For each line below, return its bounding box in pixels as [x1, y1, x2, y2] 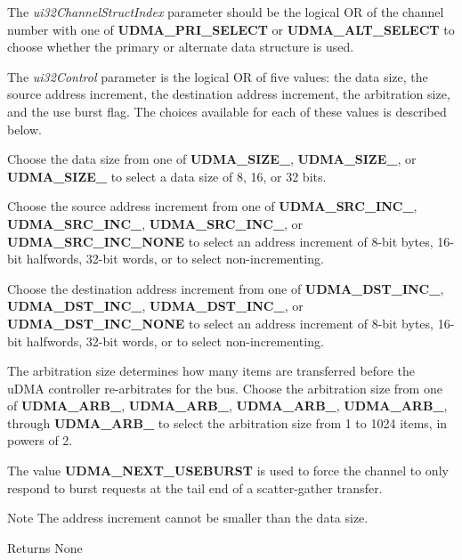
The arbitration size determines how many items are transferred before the [7, 361, 415, 380]
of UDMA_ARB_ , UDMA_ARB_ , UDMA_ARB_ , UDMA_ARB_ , [7, 396, 448, 415]
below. [7, 119, 42, 138]
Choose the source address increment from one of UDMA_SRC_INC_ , [7, 197, 417, 215]
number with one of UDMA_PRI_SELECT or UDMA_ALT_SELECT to [7, 20, 455, 38]
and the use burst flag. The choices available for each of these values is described [7, 101, 447, 120]
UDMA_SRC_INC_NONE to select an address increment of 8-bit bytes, [7, 231, 434, 250]
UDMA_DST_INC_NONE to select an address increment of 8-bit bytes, [7, 313, 434, 332]
